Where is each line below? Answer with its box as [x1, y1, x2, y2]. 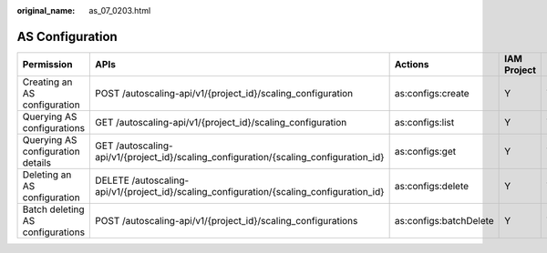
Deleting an [22, 168, 72, 181]
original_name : [16, 5, 76, 15]
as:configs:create [394, 86, 470, 99]
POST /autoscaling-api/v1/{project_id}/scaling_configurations [95, 214, 358, 227]
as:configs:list [394, 116, 455, 128]
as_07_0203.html [88, 5, 151, 15]
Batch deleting [22, 203, 86, 216]
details [22, 156, 52, 168]
